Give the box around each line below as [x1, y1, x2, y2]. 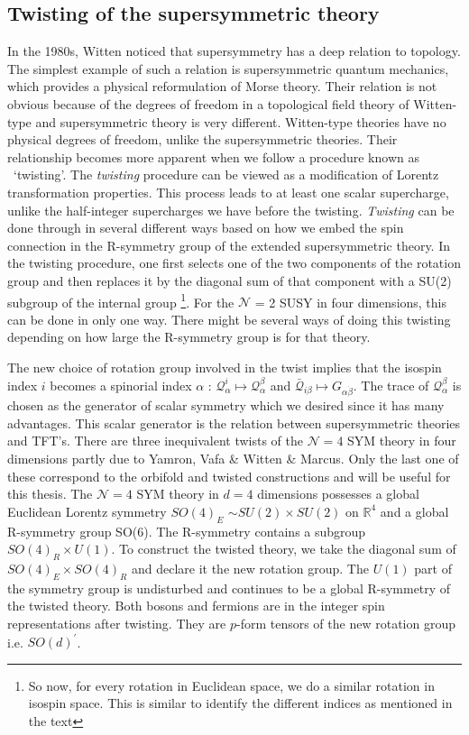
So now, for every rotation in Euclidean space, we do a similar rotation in [28, 675, 435, 694]
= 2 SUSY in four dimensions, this [254, 292, 447, 311]
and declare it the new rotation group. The [131, 559, 369, 578]
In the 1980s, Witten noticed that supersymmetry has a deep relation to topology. [7, 41, 461, 60]
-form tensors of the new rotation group [235, 614, 455, 633]
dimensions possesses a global [257, 484, 419, 503]
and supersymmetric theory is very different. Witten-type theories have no [35, 112, 446, 131]
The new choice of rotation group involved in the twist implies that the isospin [7, 357, 442, 376]
